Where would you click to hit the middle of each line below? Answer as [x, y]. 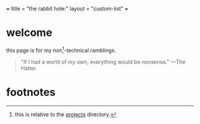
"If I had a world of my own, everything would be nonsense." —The [103, 61]
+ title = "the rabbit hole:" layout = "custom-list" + [67, 9]
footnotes [31, 92]
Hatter [29, 68]
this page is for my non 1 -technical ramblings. [61, 49]
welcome [29, 33]
